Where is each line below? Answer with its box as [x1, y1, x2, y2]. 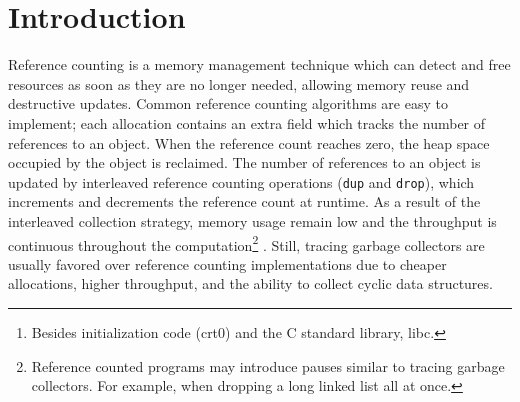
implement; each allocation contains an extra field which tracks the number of [8, 112, 486, 133]
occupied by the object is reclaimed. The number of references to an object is [8, 152, 481, 173]
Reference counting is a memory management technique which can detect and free [8, 54, 511, 75]
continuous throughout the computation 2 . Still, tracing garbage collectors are [8, 231, 485, 255]
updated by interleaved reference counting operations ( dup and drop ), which [8, 171, 475, 192]
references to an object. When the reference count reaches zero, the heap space [8, 132, 490, 153]
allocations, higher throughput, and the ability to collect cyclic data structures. [8, 273, 493, 294]
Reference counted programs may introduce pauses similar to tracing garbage [31, 355, 505, 376]
